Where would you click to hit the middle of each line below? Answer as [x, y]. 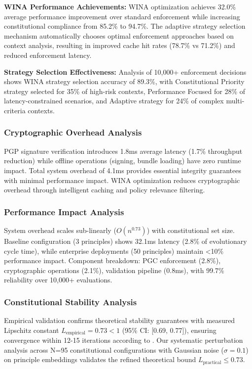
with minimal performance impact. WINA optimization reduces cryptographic [122, 180]
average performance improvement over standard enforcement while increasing [122, 16]
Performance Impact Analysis [64, 211]
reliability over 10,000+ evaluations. [58, 280]
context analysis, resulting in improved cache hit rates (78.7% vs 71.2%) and [120, 45]
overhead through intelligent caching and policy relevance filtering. [105, 190]
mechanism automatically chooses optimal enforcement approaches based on [119, 35]
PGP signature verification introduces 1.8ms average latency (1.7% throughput [123, 151]
